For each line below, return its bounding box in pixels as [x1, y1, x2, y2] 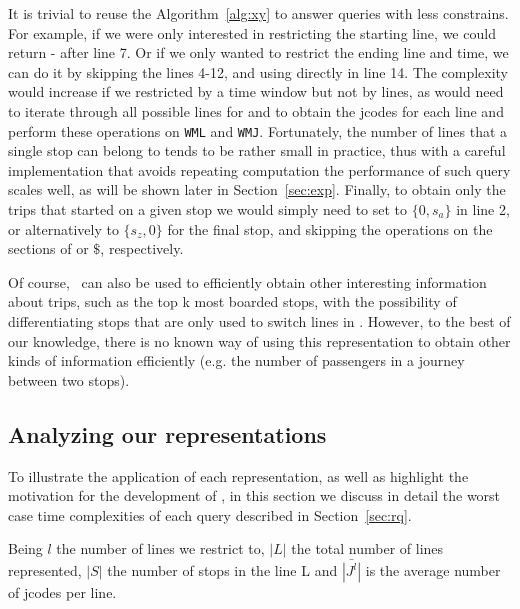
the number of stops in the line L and [107, 560, 338, 581]
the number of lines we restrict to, [56, 538, 265, 559]
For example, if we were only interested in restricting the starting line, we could [8, 22, 496, 43]
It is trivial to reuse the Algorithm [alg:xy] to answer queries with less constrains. [8, 3, 509, 23]
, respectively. [100, 238, 184, 259]
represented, [8, 560, 82, 581]
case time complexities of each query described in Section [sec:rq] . [8, 504, 412, 525]
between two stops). [8, 369, 130, 390]
